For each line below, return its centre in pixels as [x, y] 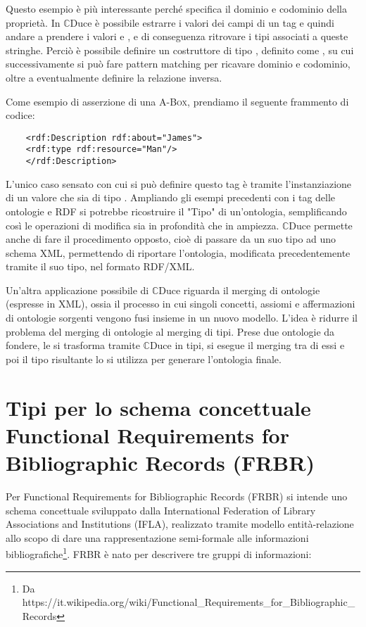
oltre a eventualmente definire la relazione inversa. [114, 77]
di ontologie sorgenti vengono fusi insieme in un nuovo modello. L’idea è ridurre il [182, 318]
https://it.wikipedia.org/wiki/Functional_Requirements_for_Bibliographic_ [189, 602]
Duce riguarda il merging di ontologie [239, 290]
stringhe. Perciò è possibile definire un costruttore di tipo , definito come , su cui [180, 50]
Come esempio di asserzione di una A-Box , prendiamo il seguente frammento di [177, 101]
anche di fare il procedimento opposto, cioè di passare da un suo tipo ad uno [171, 239]
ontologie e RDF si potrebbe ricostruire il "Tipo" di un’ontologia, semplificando [176, 211]
